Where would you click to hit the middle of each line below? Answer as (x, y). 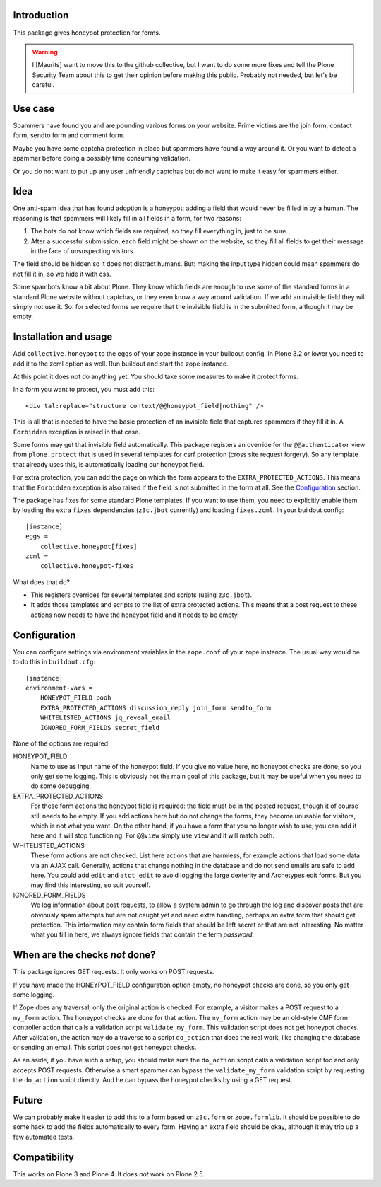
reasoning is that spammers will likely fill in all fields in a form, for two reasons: (127, 218)
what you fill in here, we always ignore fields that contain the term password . (142, 934)
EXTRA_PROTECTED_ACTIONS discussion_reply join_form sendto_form (156, 708)
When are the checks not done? (84, 955)
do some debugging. (61, 786)
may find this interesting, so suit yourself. (91, 885)
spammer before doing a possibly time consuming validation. (102, 158)
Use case (34, 109)
